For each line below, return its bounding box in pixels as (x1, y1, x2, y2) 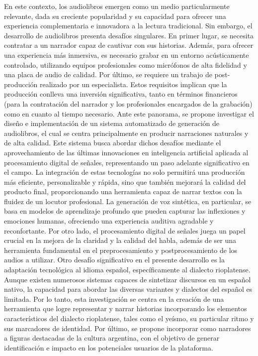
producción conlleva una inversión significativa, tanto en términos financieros (4, 89, 238, 99)
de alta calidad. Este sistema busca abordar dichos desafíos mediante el (4, 137, 221, 148)
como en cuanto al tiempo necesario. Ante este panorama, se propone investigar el (4, 108, 254, 119)
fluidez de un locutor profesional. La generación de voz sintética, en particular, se (4, 196, 252, 206)
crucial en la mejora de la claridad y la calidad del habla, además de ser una (4, 235, 236, 245)
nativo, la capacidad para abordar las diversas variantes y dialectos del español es (4, 284, 253, 294)
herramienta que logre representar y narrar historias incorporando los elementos (4, 303, 247, 314)
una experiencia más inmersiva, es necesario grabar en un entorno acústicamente (4, 49, 249, 60)
